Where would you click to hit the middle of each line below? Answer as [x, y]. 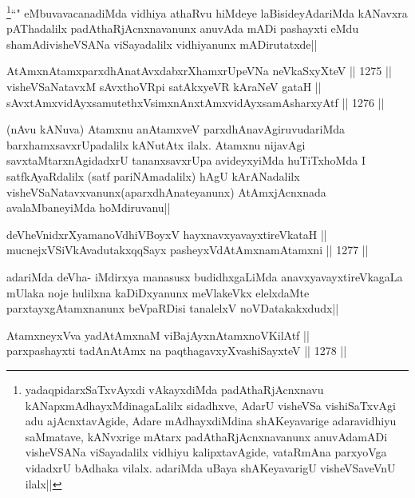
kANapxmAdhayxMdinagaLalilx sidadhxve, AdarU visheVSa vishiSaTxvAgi [210, 405]
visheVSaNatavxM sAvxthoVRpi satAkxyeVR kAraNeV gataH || [164, 87]
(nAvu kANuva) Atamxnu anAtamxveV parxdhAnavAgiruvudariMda [176, 129]
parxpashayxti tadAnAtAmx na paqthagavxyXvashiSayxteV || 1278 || [177, 351]
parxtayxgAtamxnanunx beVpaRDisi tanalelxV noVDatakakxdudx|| [173, 308]
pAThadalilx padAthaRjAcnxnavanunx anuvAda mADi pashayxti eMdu [183, 28]
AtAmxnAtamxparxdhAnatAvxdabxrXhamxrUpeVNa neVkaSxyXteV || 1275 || [199, 71]
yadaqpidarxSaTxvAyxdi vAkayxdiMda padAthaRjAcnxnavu [174, 389]
